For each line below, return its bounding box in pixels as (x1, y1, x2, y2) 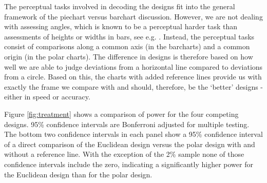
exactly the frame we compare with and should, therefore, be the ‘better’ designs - (4, 81, 263, 92)
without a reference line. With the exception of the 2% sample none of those (4, 149, 244, 159)
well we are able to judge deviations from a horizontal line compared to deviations (4, 61, 263, 72)
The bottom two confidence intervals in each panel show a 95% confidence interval (4, 129, 263, 139)
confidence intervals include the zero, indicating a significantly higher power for (4, 158, 253, 169)
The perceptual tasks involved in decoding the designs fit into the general (4, 1, 235, 11)
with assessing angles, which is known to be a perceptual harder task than (4, 21, 238, 32)
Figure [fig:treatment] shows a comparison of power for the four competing (4, 108, 239, 119)
